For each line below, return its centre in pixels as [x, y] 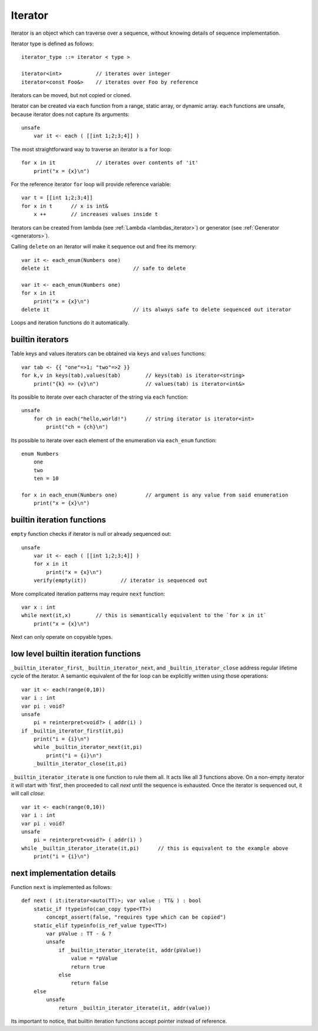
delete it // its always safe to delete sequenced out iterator [156, 310]
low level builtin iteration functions [76, 654]
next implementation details [63, 873]
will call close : [28, 793]
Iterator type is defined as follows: [52, 44]
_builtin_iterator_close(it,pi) [80, 764]
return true [88, 967]
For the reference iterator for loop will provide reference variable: [91, 184]
